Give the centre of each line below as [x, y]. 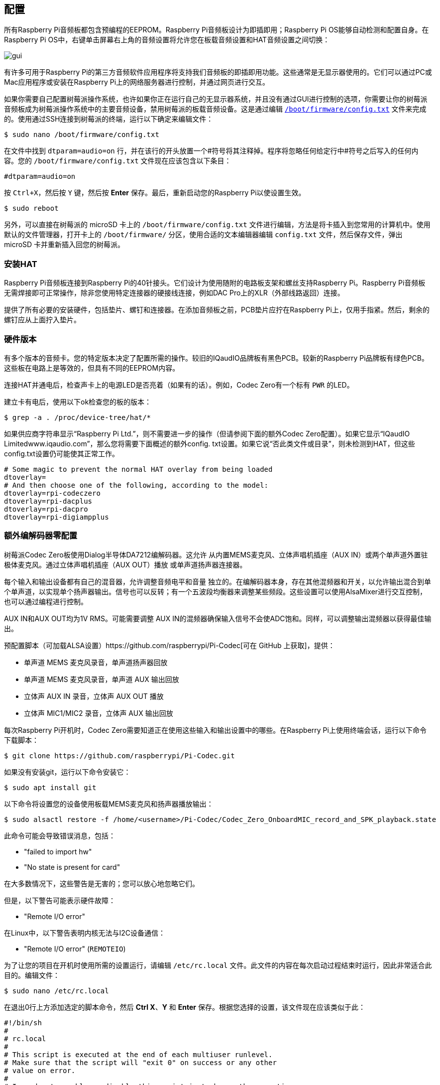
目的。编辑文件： [32, 975]
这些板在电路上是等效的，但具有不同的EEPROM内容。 [92, 368]
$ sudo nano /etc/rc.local [56, 991]
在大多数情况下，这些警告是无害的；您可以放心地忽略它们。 [102, 883]
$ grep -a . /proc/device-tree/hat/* [78, 417]
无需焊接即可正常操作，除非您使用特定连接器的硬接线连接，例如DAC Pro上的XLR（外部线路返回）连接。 [174, 293]
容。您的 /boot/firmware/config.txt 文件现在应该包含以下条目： [118, 161]
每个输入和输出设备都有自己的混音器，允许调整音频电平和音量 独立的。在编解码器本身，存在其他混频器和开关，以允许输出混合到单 [218, 581]
